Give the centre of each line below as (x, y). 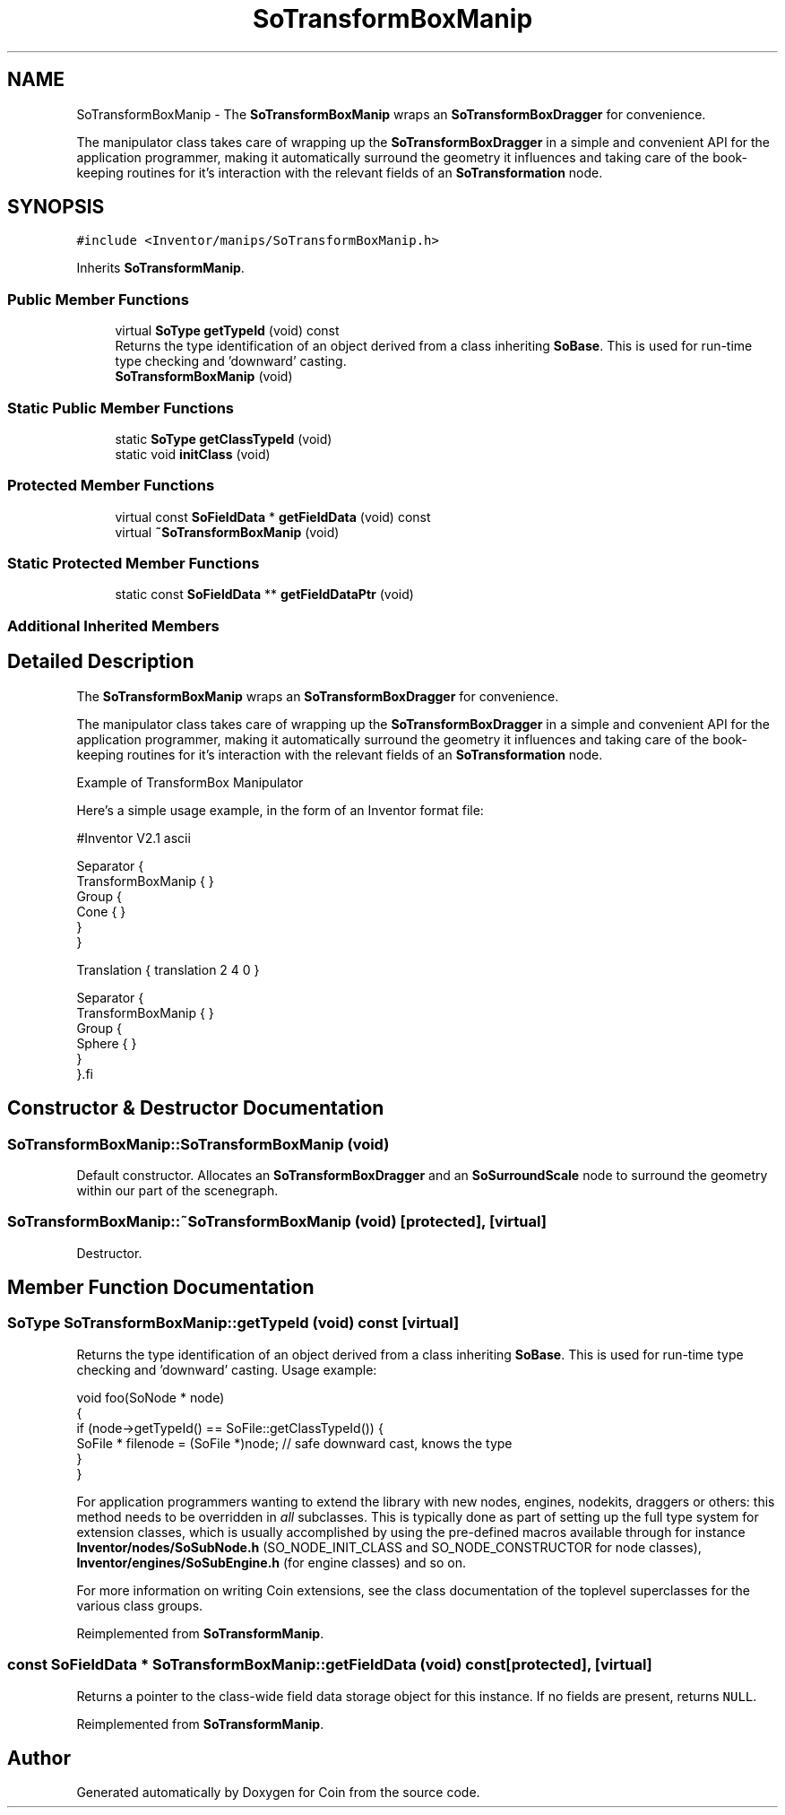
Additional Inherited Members (113, 625)
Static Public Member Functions (121, 408)
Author (39, 1759)
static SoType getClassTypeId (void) (224, 439)
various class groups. (140, 1605)
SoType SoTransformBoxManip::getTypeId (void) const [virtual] (233, 1323)
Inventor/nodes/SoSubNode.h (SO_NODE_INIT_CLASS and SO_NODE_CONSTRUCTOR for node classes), (389, 1547)
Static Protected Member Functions (134, 564)
